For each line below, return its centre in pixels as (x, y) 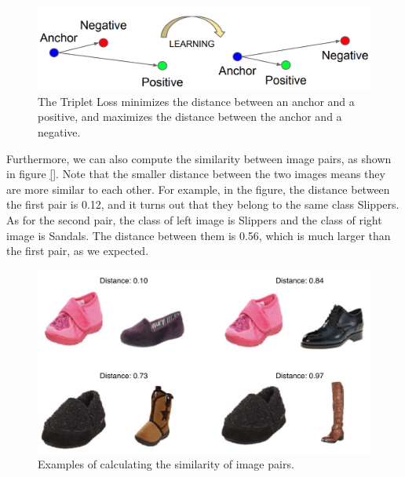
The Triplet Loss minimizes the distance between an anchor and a (196, 101)
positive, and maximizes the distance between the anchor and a (190, 117)
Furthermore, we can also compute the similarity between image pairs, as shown (199, 158)
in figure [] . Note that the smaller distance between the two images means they (196, 174)
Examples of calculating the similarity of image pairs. (166, 464)
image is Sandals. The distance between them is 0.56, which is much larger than (199, 235)
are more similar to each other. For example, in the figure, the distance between (198, 189)
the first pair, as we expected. (78, 251)
